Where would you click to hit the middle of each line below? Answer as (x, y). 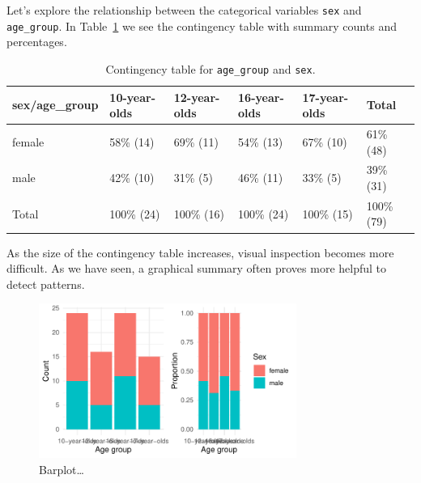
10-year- (133, 97)
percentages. (37, 42)
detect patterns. (46, 284)
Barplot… (62, 469)
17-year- (325, 97)
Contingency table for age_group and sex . (210, 68)
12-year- (197, 97)
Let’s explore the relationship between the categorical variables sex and (184, 10)
